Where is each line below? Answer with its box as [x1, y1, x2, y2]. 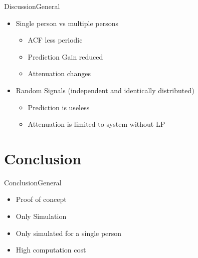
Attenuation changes [28, 68, 91, 79]
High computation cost [16, 244, 86, 255]
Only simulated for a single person [16, 227, 122, 238]
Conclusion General [4, 177, 62, 187]
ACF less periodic [28, 35, 83, 45]
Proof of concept [16, 194, 67, 204]
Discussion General [4, 1, 60, 11]
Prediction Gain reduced [28, 51, 103, 62]
